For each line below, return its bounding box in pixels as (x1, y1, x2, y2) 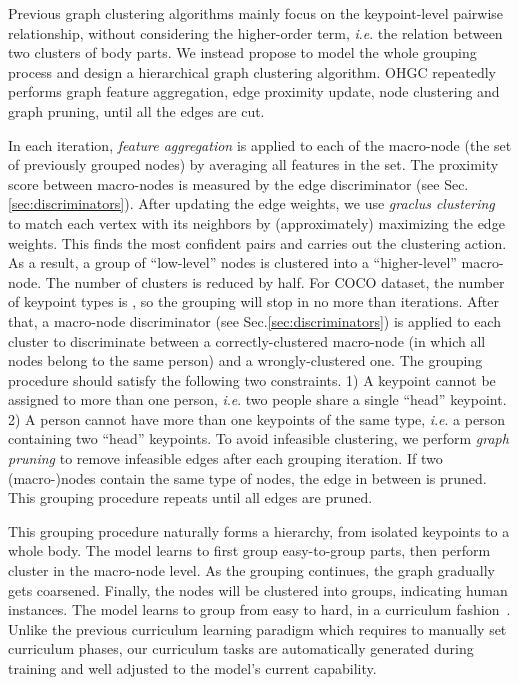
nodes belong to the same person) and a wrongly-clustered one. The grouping (8, 350, 483, 371)
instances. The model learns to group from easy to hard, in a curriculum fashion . (8, 599, 511, 620)
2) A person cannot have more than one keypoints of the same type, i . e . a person (8, 408, 505, 429)
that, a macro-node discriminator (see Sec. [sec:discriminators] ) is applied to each (8, 310, 501, 331)
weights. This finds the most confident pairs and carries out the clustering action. (8, 232, 507, 253)
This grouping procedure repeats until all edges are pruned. (8, 487, 373, 508)
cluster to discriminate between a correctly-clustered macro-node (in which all (8, 330, 486, 351)
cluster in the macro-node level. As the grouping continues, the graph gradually (8, 560, 495, 581)
